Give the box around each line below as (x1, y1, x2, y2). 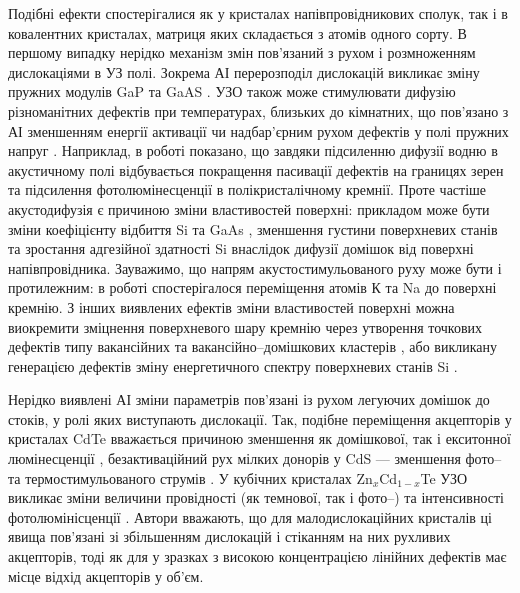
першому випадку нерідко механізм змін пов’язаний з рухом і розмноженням (8, 42, 476, 63)
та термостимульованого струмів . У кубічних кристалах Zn (8, 467, 373, 488)
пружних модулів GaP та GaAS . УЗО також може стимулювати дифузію (8, 81, 456, 102)
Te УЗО (420, 467, 468, 488)
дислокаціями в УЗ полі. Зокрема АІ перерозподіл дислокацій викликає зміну (8, 61, 480, 82)
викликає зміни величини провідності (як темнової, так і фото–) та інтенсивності (8, 487, 505, 508)
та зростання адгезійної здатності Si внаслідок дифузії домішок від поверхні (8, 238, 474, 259)
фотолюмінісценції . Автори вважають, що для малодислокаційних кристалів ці (8, 506, 492, 527)
